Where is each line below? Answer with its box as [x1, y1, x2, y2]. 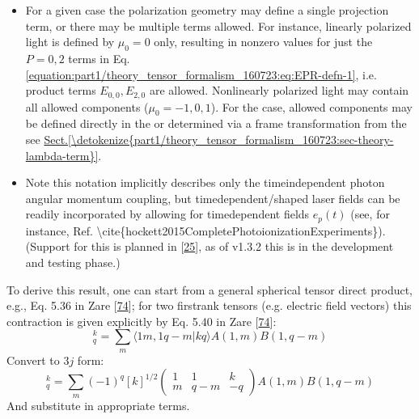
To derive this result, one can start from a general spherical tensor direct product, [6, 281, 413, 298]
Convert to [6, 351, 60, 368]
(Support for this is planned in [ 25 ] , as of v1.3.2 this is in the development [25, 238, 394, 255]
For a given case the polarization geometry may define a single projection [25, 2, 389, 18]
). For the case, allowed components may [210, 98, 413, 115]
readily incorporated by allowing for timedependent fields [25, 205, 310, 222]
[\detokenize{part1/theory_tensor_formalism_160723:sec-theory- [67, 131, 394, 148]
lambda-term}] [25, 146, 99, 163]
